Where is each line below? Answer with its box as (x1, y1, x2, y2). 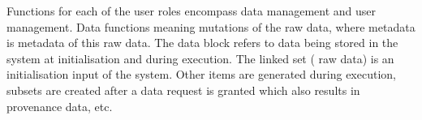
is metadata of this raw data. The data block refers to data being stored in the (6, 34, 398, 51)
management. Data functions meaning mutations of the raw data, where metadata (6, 18, 416, 35)
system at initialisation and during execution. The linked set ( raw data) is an (6, 49, 394, 66)
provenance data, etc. (6, 97, 113, 114)
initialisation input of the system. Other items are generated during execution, (6, 66, 396, 83)
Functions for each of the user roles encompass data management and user (6, 2, 376, 19)
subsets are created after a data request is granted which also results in (6, 81, 360, 98)
